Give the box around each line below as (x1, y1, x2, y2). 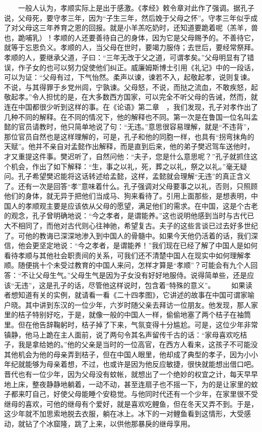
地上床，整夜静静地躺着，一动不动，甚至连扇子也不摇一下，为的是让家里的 (4, 378, 251, 389)
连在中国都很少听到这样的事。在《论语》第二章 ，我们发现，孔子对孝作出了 (4, 101, 258, 112)
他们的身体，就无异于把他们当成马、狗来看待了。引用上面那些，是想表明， (4, 190, 251, 201)
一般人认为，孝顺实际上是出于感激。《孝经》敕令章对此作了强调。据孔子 (18, 3, 254, 13)
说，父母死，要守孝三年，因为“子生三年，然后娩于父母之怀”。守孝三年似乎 (4, 12, 251, 23)
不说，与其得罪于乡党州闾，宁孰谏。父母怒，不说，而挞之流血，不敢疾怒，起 (4, 81, 258, 92)
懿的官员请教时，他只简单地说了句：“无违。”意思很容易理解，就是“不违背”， (4, 121, 254, 132)
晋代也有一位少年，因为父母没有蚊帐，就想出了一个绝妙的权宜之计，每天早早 (4, 368, 258, 379)
